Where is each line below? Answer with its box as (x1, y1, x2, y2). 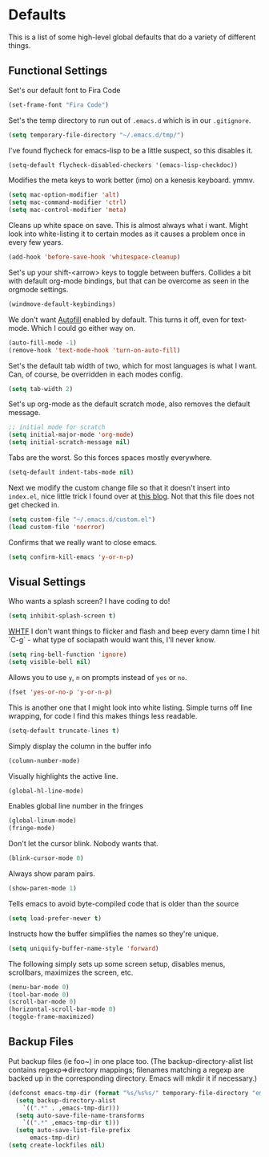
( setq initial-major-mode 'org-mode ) (8, 431, 134, 439)
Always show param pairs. (8, 869, 96, 878)
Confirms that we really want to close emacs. (8, 537, 158, 547)
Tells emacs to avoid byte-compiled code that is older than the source (8, 898, 239, 908)
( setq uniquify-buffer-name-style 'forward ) (8, 944, 159, 952)
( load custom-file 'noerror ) (8, 523, 106, 531)
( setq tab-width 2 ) (8, 385, 74, 393)
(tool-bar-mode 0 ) (8, 990, 70, 999)
